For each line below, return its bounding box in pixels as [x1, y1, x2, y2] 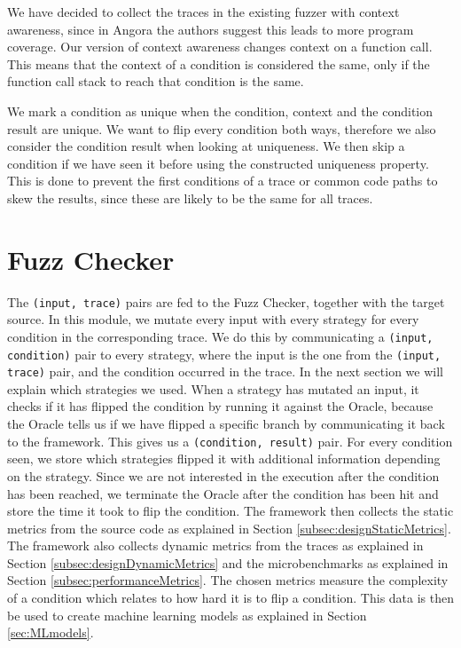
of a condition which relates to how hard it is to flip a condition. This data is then [7, 589, 455, 607]
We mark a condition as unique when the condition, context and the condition [7, 101, 434, 120]
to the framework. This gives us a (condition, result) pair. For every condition [7, 431, 453, 450]
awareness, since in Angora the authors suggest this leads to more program [7, 20, 414, 38]
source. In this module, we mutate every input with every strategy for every [7, 310, 419, 328]
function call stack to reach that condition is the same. [7, 72, 304, 91]
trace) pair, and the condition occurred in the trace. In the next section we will [7, 362, 443, 381]
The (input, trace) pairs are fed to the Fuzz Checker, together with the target [7, 292, 445, 311]
